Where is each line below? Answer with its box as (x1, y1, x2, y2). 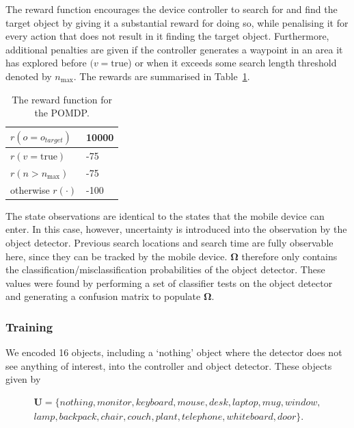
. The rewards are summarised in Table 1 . (73, 68, 250, 83)
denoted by (5, 68, 52, 83)
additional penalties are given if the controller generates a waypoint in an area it (5, 42, 343, 56)
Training (5, 318, 53, 335)
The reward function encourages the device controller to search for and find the (5, 2, 338, 16)
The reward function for (12, 92, 113, 106)
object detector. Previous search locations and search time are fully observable (5, 235, 333, 249)
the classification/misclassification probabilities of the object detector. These (5, 262, 325, 277)
